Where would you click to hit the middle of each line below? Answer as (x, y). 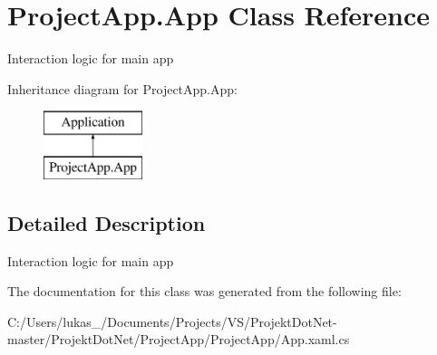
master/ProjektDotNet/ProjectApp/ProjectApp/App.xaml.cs (179, 339)
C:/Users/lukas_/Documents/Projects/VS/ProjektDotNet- (172, 321)
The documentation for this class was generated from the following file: (204, 291)
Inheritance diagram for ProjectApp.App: (122, 88)
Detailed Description (107, 222)
